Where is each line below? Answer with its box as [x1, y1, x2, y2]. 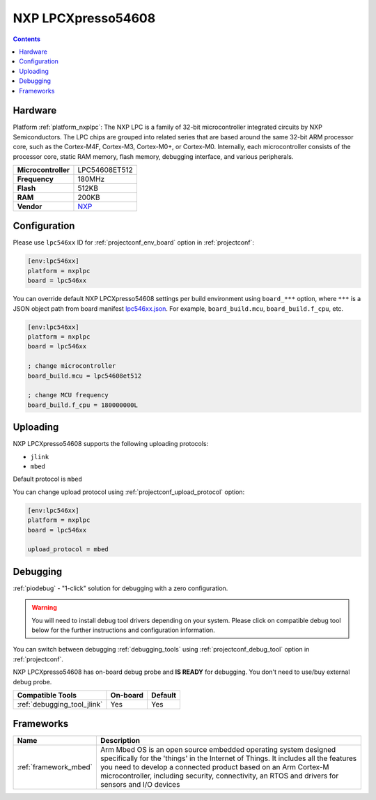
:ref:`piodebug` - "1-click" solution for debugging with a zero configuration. [13, 584, 228, 592]
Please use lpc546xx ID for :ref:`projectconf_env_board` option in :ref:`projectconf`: [13, 238, 254, 247]
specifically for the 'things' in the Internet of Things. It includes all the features [100, 753, 357, 763]
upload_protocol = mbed [27, 546, 109, 553]
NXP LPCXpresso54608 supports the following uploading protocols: [13, 440, 209, 448]
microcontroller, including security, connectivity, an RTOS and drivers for [100, 771, 339, 780]
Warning [31, 603, 57, 612]
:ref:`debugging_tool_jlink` [17, 699, 103, 709]
